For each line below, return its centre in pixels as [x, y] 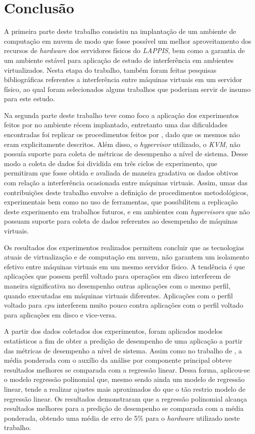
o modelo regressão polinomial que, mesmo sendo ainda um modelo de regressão [124, 379]
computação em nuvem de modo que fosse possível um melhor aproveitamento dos [128, 41]
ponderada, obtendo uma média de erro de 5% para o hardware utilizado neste [122, 418]
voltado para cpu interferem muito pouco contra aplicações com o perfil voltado [124, 305]
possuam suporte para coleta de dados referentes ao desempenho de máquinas [121, 221]
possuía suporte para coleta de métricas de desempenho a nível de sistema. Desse [126, 154]
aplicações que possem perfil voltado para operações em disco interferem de [117, 276]
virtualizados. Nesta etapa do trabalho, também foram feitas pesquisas [110, 70]
